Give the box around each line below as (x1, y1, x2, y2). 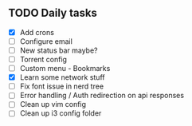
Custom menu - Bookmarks (19, 64, 111, 73)
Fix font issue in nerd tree (19, 81, 104, 91)
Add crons (19, 27, 54, 37)
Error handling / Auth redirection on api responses (19, 91, 185, 100)
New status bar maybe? (19, 45, 98, 55)
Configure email (19, 36, 73, 46)
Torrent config (19, 55, 68, 64)
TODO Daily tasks (8, 6, 98, 20)
